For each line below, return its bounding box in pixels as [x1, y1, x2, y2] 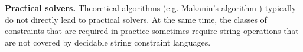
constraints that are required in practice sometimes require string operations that [5, 25, 299, 37]
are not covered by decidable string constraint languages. [5, 36, 211, 48]
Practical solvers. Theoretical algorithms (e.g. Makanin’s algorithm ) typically [5, 2, 297, 13]
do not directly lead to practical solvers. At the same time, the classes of [5, 13, 267, 25]
